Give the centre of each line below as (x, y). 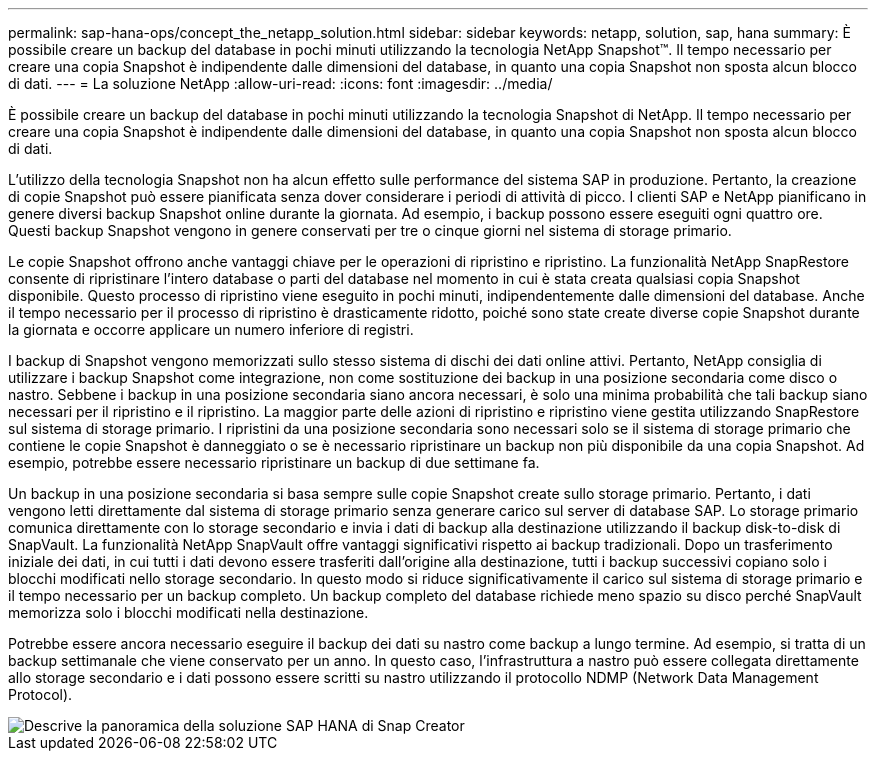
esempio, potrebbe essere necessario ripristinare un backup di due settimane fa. (274, 462)
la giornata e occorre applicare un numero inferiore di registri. (211, 329)
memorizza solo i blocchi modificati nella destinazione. (188, 612)
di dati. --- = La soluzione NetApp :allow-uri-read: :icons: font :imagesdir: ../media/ (280, 83)
